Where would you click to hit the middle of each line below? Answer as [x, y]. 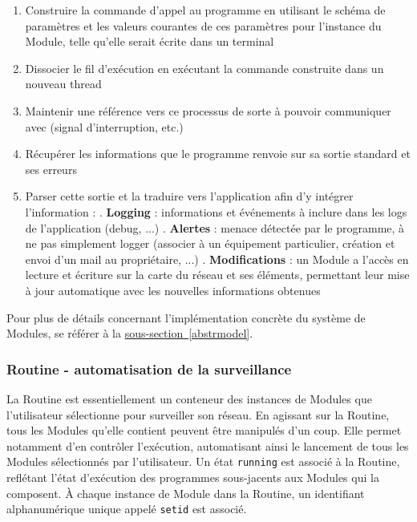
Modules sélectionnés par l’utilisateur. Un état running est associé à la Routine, [203, 461]
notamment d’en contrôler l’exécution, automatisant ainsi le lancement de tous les [208, 445]
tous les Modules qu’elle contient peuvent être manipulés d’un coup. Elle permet [204, 430]
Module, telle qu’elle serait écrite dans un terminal [150, 41]
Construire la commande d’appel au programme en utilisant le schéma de [205, 10]
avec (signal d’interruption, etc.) [104, 126]
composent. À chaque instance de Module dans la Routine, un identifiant [186, 493]
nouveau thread [63, 84]
